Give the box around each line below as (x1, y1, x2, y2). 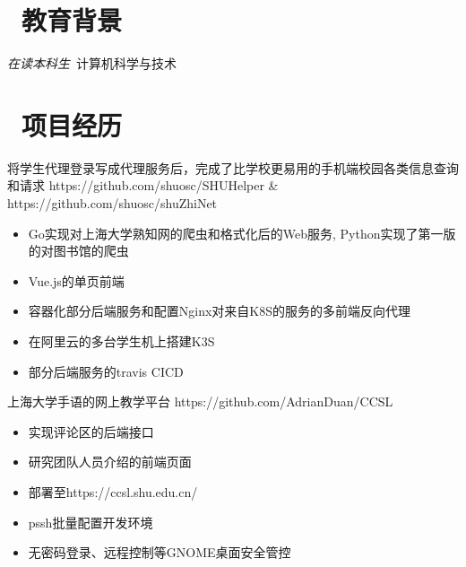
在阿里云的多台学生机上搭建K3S (28, 332, 215, 350)
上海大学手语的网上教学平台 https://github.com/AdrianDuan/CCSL (7, 392, 393, 411)
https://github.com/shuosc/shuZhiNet (7, 194, 218, 213)
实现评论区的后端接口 (28, 422, 154, 441)
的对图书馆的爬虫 (28, 241, 129, 260)
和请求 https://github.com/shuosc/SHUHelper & (7, 176, 279, 195)
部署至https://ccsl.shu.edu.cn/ (28, 482, 198, 501)
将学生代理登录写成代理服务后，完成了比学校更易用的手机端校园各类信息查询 (7, 158, 459, 177)
